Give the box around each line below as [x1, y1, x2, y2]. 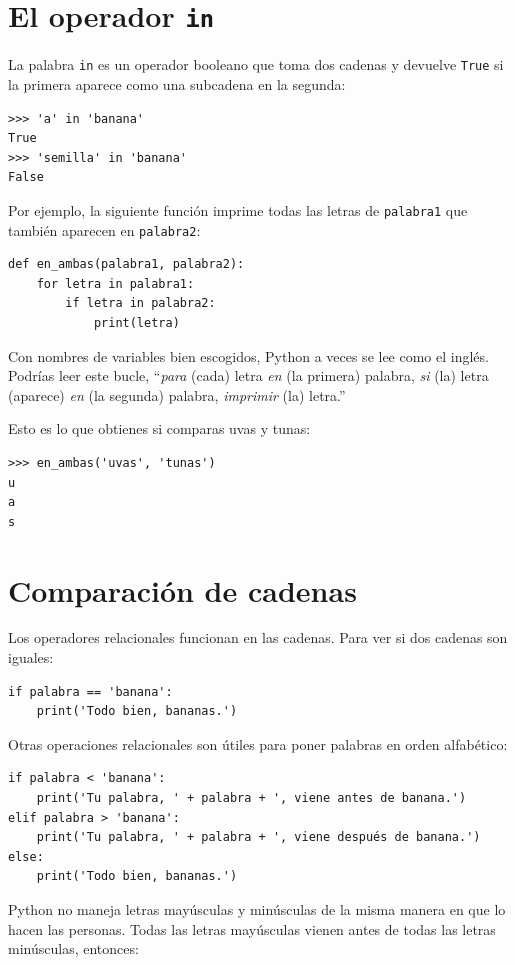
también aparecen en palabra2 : [8, 219, 201, 240]
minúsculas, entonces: [8, 938, 139, 959]
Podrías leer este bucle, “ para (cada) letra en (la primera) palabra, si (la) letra [8, 365, 489, 386]
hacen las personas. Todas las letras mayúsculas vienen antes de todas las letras [8, 918, 496, 939]
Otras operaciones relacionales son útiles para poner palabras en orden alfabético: [8, 733, 508, 754]
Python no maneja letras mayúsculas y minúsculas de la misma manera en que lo [8, 898, 506, 919]
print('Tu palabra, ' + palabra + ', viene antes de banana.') [36, 791, 467, 805]
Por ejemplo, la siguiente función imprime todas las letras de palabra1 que [8, 199, 468, 220]
